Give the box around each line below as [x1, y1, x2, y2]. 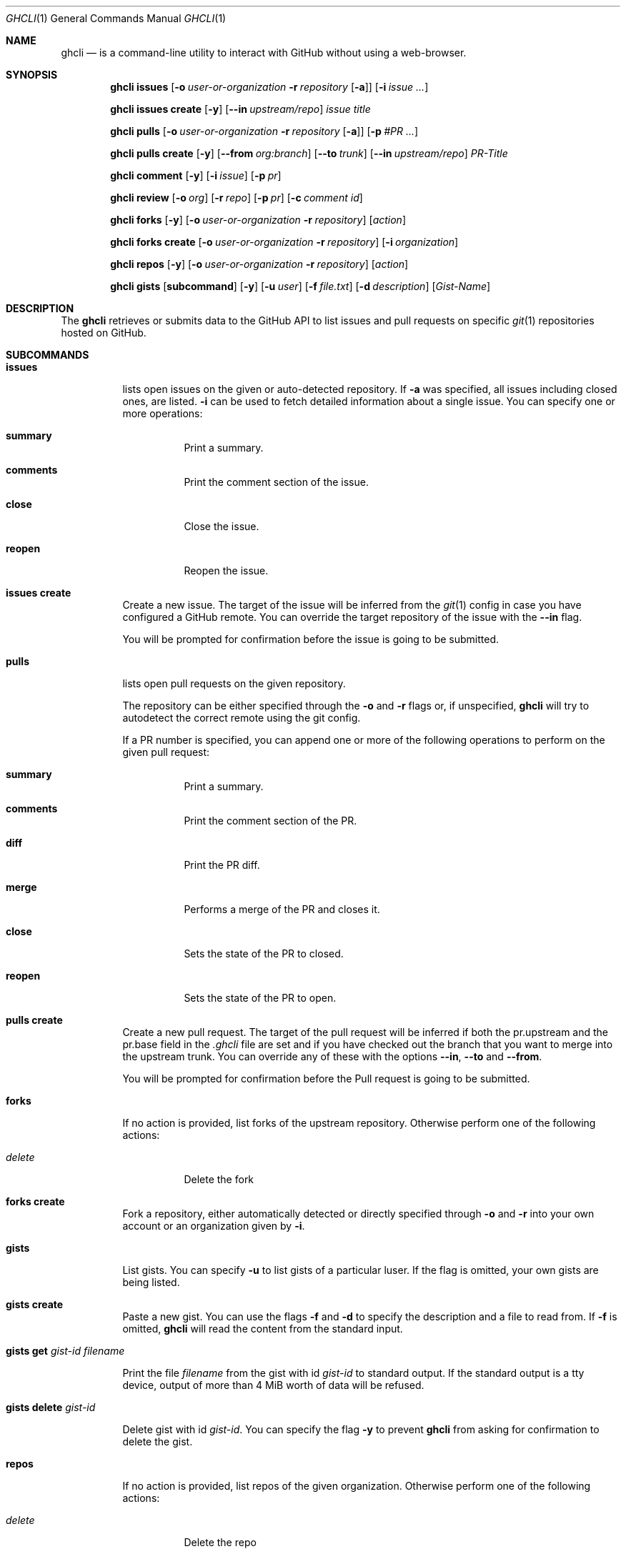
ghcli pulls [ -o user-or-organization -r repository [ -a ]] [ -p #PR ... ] [110, 125, 419, 137]
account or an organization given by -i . [122, 1220, 305, 1232]
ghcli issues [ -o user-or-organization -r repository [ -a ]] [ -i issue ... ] [110, 81, 429, 93]
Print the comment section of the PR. [184, 815, 357, 827]
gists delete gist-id [6, 1401, 96, 1413]
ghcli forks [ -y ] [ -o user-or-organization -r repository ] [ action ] [110, 214, 407, 226]
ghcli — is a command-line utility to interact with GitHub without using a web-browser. [61, 46, 467, 59]
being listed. [122, 1276, 180, 1288]
